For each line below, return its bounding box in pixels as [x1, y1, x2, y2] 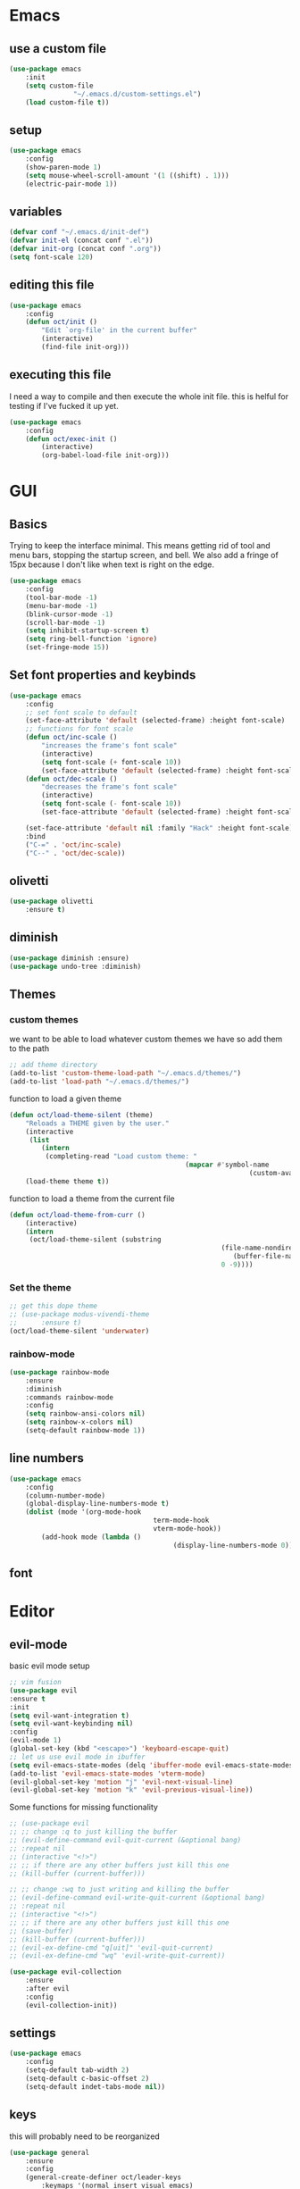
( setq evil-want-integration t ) [9, 1711, 129, 1720]
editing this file [9, 278, 95, 293]
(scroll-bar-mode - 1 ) [25, 618, 105, 627]
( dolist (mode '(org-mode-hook [25, 1508, 142, 1516]
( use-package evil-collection [9, 1968, 122, 1976]
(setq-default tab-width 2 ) [25, 2066, 129, 2075]
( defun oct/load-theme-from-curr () [9, 1210, 146, 1219]
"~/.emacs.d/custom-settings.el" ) [72, 89, 202, 98]
